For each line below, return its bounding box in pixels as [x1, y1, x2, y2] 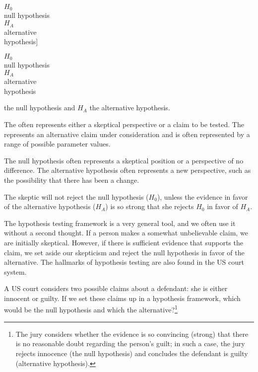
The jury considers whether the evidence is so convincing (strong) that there [15, 328, 249, 339]
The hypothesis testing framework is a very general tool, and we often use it [4, 218, 236, 228]
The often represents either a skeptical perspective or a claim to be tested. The [4, 119, 244, 129]
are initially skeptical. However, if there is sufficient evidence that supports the [4, 237, 243, 247]
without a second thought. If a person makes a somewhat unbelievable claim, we [4, 227, 248, 238]
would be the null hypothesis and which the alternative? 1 [4, 303, 178, 315]
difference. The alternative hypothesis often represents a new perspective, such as [4, 165, 251, 175]
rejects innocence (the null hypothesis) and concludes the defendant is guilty [15, 348, 248, 358]
